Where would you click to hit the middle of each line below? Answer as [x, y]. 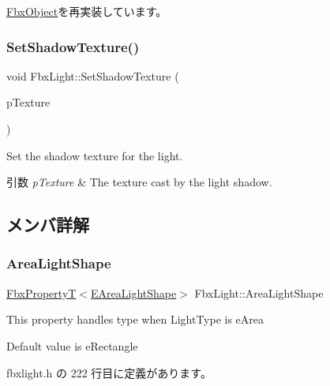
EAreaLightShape [134, 292]
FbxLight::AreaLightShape [259, 292]
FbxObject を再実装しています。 [87, 11]
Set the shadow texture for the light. [95, 155]
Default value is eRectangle [72, 345]
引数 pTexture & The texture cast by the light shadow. [139, 182]
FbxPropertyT [41, 292]
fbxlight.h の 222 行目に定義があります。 [109, 372]
